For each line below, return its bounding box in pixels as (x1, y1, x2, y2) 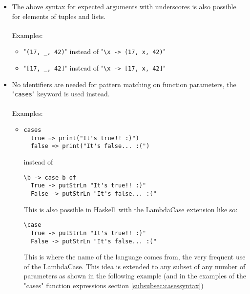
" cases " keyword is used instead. (12, 89, 110, 99)
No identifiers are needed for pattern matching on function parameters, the (12, 79, 236, 89)
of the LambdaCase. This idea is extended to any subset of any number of (23, 261, 246, 271)
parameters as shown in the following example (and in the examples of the (23, 271, 246, 281)
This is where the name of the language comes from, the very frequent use (23, 252, 246, 262)
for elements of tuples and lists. (12, 11, 106, 21)
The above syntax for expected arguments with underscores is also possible (12, 1, 236, 11)
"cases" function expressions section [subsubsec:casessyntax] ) (23, 280, 204, 290)
